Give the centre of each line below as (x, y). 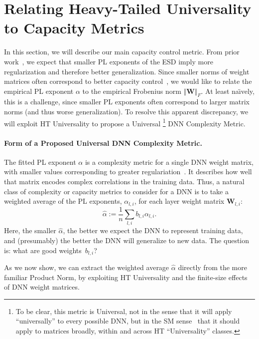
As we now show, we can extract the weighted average (87, 267)
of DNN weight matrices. (42, 287)
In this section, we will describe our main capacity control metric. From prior (122, 52)
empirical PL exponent (39, 91)
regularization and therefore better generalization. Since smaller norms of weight (127, 71)
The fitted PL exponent (40, 162)
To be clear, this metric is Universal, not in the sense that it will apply (124, 311)
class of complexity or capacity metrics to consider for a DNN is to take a (116, 191)
